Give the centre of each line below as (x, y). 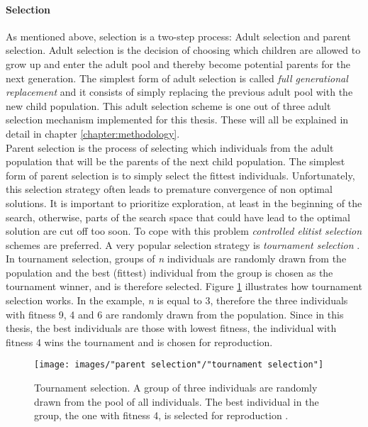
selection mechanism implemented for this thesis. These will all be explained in (177, 120)
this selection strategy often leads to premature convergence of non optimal (169, 189)
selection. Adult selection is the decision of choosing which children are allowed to (183, 50)
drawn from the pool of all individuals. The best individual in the (177, 401)
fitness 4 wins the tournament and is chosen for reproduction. (139, 342)
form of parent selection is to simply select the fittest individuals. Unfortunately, (180, 175)
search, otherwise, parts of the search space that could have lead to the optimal (178, 217)
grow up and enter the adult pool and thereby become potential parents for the (178, 63)
